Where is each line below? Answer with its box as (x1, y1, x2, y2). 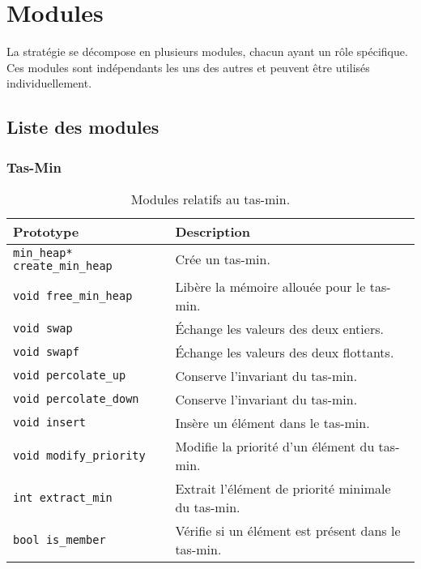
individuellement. (6, 75, 92, 92)
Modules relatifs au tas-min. (130, 189, 291, 208)
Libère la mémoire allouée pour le (175, 276, 366, 296)
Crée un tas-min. (175, 250, 270, 269)
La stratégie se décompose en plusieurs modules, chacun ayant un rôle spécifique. (6, 43, 408, 60)
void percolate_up (13, 369, 126, 383)
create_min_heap (13, 259, 113, 272)
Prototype (13, 221, 79, 241)
